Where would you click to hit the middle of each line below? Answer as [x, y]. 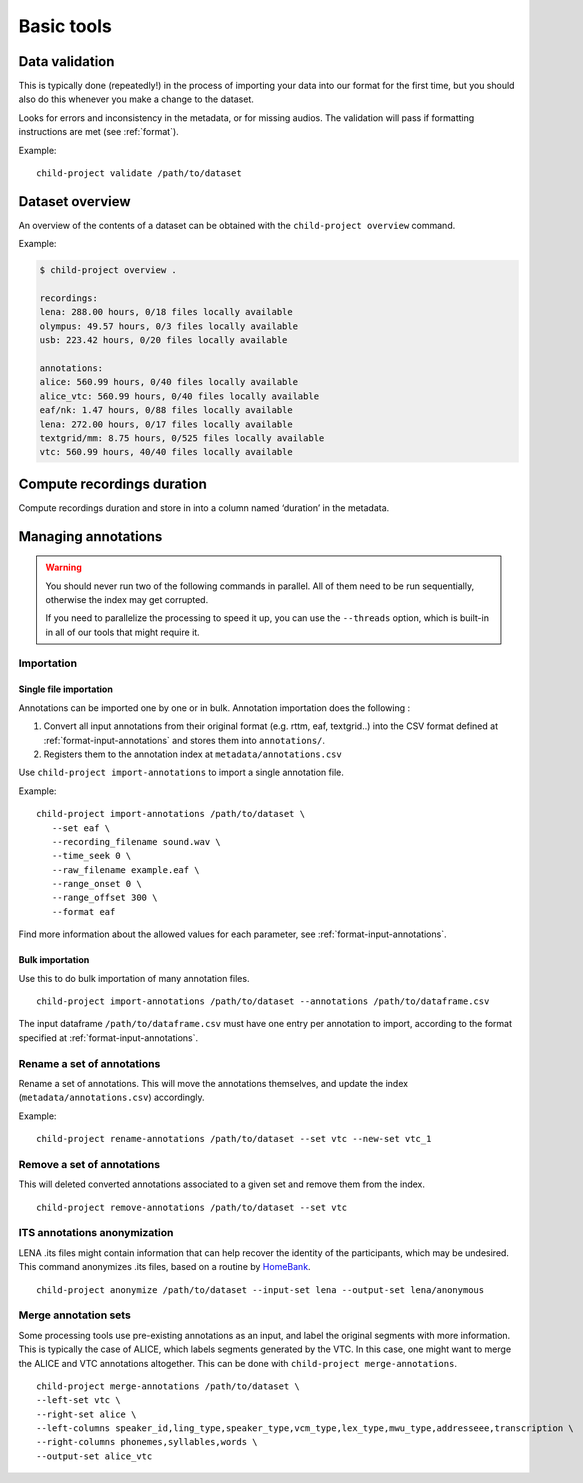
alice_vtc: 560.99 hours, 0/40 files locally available [179, 396]
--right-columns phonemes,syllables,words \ [147, 1442]
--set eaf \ [81, 828]
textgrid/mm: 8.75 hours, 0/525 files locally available [182, 438]
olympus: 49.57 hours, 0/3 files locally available [169, 326]
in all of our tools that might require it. [122, 632]
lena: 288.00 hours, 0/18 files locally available [166, 312]
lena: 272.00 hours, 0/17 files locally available [166, 424]
